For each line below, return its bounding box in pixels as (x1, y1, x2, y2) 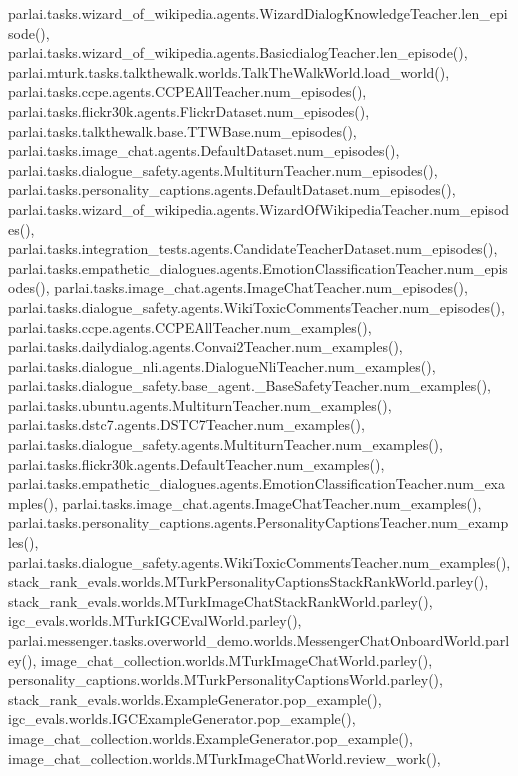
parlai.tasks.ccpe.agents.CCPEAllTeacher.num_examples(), (8, 316, 372, 337)
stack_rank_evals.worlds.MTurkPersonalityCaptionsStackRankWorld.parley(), (8, 571, 489, 592)
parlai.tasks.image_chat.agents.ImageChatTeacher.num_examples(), (62, 492, 482, 513)
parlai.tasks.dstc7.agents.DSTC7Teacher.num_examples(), (8, 414, 365, 435)
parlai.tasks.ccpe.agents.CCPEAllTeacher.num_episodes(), (8, 81, 367, 102)
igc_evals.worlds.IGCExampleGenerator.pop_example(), (8, 708, 356, 729)
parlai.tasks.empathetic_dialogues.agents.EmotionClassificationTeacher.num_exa (8, 473, 505, 494)
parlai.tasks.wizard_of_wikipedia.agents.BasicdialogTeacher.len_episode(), (8, 42, 468, 63)
